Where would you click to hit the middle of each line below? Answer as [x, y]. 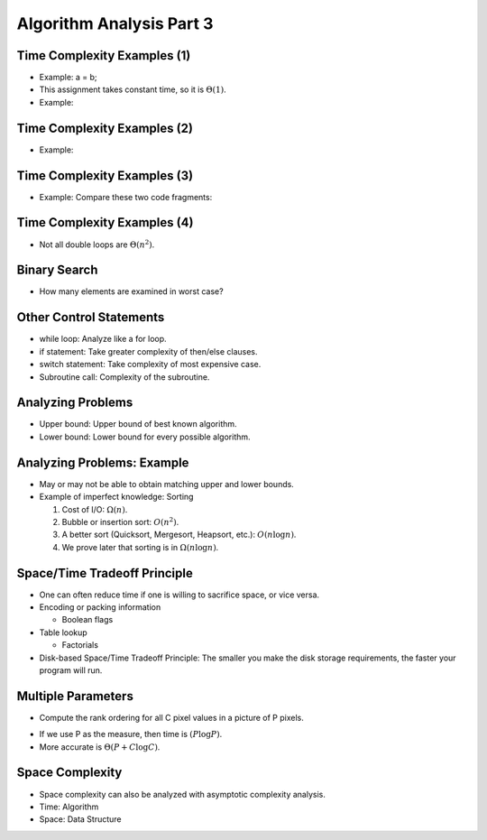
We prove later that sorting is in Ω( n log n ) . [140, 547]
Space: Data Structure [80, 819]
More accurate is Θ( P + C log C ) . [100, 747]
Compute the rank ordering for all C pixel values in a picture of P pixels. [171, 717]
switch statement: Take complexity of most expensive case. [150, 365]
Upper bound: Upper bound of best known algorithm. [138, 424]
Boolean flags [87, 620]
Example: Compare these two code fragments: [126, 197]
